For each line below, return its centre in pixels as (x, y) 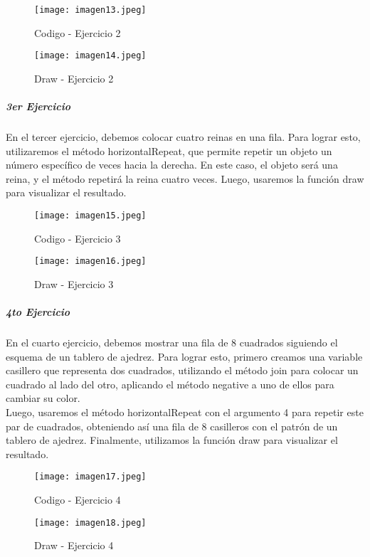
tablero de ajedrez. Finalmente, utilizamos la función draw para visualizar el (172, 440)
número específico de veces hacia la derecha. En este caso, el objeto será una (172, 165)
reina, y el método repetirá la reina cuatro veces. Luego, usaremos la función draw (185, 178)
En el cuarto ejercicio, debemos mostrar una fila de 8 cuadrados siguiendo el (172, 343)
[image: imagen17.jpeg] (90, 477)
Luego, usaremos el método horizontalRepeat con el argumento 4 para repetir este (185, 412)
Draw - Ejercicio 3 (74, 283)
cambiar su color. (43, 398)
